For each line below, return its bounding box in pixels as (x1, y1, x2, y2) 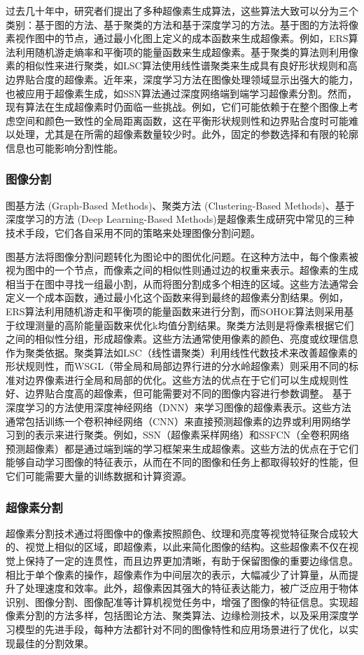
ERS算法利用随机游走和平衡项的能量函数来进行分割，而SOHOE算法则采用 (6, 303, 344, 318)
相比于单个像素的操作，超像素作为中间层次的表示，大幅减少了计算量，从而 (6, 567, 349, 581)
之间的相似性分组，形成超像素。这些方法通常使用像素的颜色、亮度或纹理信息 (6, 331, 358, 346)
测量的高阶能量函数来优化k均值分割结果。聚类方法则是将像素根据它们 (34, 317, 354, 332)
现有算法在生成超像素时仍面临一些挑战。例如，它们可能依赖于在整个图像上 (6, 99, 349, 114)
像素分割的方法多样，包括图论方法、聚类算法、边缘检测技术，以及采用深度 (6, 608, 349, 623)
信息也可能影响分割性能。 (6, 140, 123, 155)
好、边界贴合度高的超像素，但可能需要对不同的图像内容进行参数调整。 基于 (6, 386, 352, 401)
